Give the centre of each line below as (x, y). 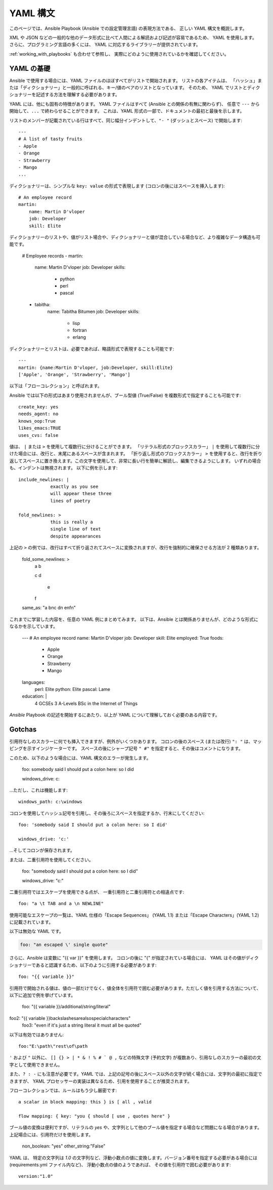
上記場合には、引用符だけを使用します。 (51, 1134)
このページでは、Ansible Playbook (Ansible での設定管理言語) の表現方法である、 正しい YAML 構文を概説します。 (128, 28)
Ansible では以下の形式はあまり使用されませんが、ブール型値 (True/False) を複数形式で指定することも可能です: (125, 395)
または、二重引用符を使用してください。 (51, 859)
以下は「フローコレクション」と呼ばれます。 (56, 386)
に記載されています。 (31, 922)
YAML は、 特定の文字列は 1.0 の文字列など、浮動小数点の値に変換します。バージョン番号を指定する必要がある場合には (133, 1158)
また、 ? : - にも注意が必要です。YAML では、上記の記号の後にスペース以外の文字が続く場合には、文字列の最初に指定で (136, 1074)
